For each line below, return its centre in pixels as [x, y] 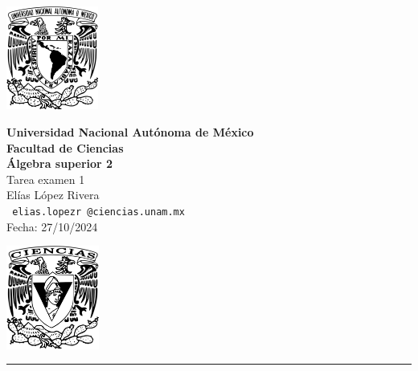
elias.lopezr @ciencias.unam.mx [98, 212]
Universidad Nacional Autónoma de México [130, 132]
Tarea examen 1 [46, 179]
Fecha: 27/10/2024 [52, 226]
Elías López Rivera [53, 195]
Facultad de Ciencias [65, 147]
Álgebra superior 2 [60, 163]
